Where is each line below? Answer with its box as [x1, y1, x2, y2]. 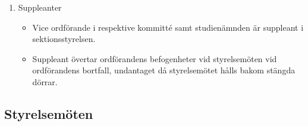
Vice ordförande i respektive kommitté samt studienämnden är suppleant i [32, 21, 304, 33]
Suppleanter [18, 1, 62, 13]
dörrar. [32, 75, 58, 88]
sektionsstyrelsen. [32, 33, 96, 45]
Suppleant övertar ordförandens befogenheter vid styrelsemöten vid [32, 52, 277, 64]
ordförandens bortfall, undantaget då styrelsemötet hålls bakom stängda [32, 64, 296, 76]
